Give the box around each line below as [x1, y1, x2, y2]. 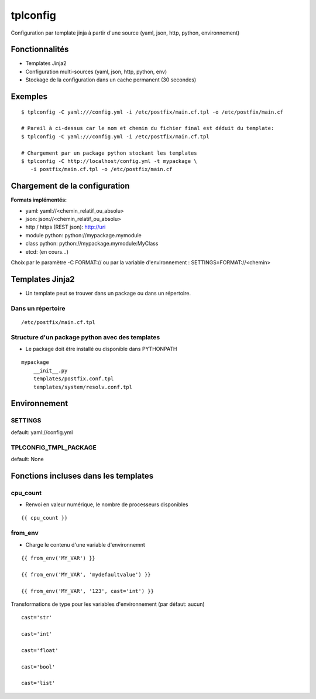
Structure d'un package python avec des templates [11, 333, 160, 341]
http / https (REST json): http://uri [25, 223, 106, 231]
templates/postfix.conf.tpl [33, 376, 114, 382]
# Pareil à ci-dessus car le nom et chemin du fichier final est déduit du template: [21, 125, 274, 132]
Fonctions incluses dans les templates [11, 470, 154, 480]
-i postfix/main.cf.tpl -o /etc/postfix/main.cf [30, 166, 173, 173]
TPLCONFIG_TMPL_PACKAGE [11, 443, 97, 451]
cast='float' [21, 647, 59, 653]
